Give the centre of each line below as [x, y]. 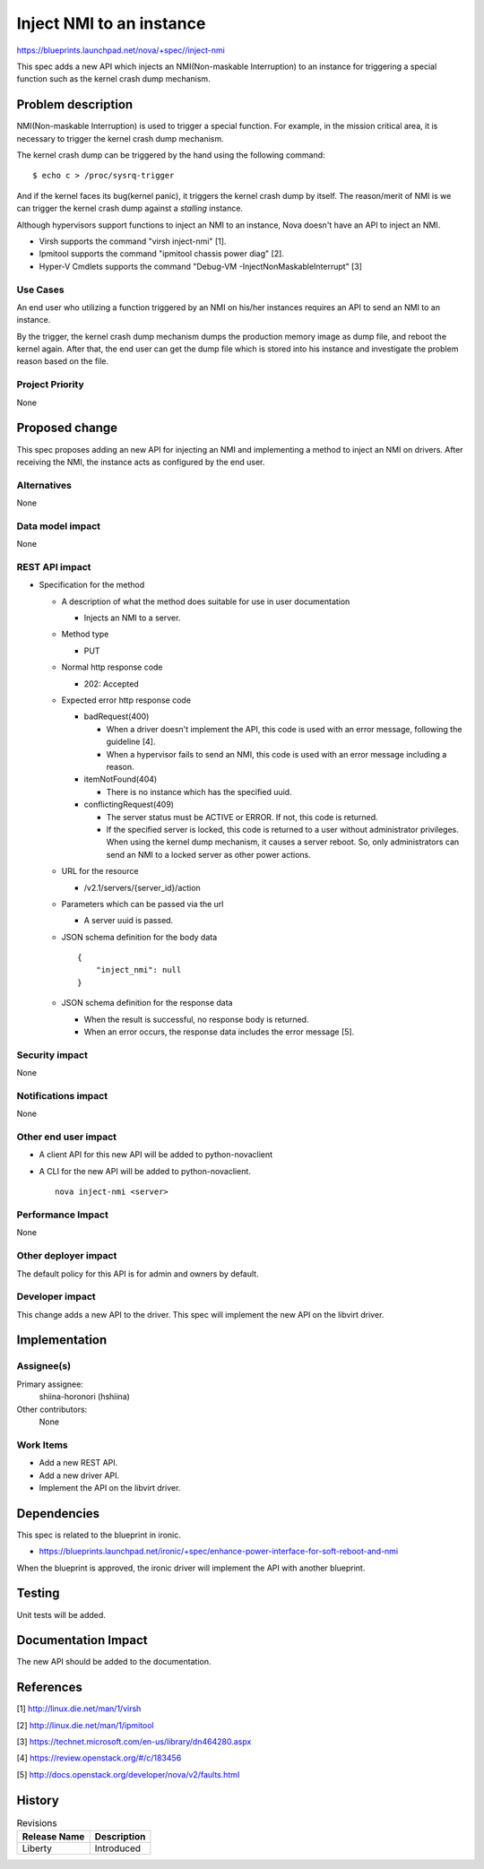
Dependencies [58, 1514]
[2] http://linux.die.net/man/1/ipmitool [85, 1725]
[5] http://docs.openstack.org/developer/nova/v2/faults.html [128, 1774]
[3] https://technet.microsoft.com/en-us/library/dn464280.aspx [134, 1742]
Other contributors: [52, 1409]
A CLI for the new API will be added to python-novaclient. [145, 1171]
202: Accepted [111, 684]
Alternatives [44, 485]
